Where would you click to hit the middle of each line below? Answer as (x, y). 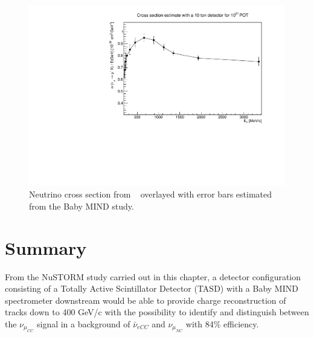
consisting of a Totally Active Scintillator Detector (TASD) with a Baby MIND (152, 288)
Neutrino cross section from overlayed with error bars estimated (150, 194)
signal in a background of (83, 323)
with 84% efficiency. (222, 323)
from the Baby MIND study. (82, 206)
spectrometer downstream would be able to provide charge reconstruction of (146, 300)
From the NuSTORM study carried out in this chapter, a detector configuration (153, 276)
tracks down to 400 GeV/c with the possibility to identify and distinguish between (157, 312)
